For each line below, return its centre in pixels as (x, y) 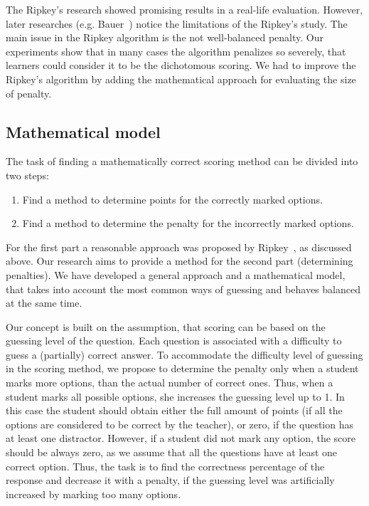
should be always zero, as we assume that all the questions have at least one (172, 452)
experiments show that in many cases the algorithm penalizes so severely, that (176, 51)
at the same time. (44, 303)
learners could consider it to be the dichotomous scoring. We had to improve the (181, 65)
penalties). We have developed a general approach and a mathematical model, (176, 274)
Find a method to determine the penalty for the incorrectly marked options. (188, 223)
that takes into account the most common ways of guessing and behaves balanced (183, 289)
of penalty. (29, 93)
